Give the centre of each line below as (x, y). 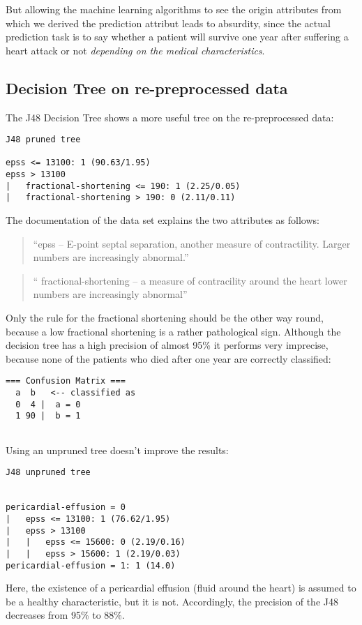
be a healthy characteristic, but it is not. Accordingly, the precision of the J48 (172, 601)
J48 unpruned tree (48, 473)
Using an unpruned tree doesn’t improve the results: (117, 450)
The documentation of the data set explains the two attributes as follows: (163, 220)
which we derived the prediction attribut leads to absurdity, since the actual (168, 23)
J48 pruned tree (43, 140)
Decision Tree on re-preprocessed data (147, 88)
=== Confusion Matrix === (66, 381)
